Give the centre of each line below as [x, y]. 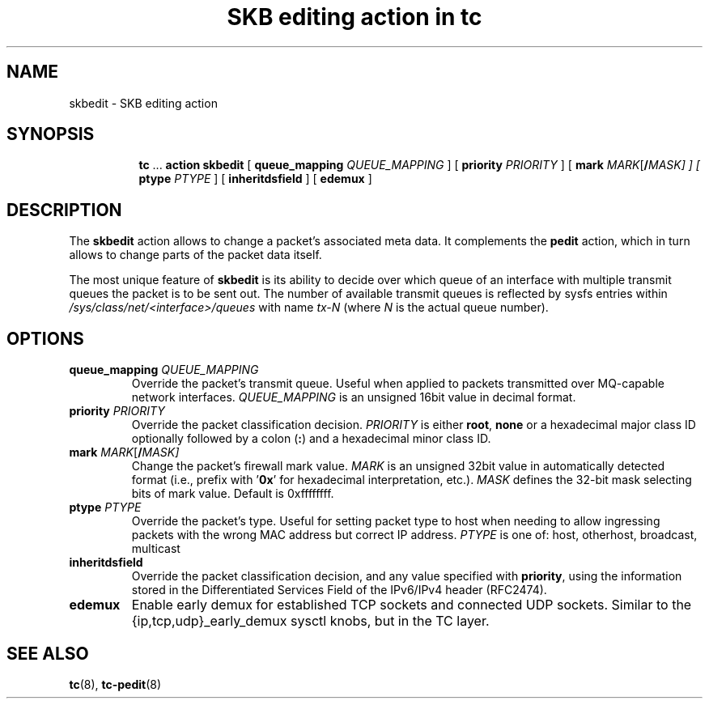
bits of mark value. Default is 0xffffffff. [233, 494]
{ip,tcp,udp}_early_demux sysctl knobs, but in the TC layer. [310, 621]
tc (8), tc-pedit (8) [115, 684]
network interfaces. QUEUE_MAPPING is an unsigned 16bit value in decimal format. [354, 397]
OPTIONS [45, 338]
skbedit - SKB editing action [143, 103]
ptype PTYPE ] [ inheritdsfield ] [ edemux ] [255, 179]
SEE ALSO [48, 653]
